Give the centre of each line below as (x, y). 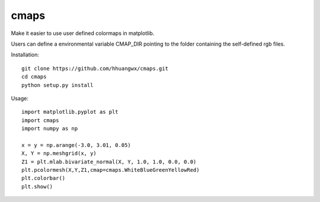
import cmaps (40, 120)
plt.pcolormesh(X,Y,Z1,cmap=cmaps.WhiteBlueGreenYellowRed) (111, 170)
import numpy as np (50, 129)
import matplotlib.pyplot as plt (70, 112)
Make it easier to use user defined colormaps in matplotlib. (83, 33)
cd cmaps (34, 77)
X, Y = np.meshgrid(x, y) (59, 153)
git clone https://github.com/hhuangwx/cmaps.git (95, 68)
